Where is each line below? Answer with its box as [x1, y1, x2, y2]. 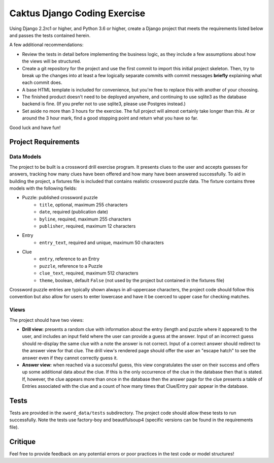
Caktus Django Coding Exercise [9, 8, 146, 19]
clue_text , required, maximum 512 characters [39, 270, 139, 276]
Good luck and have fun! [9, 125, 61, 131]
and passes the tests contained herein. [9, 32, 91, 38]
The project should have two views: [9, 317, 84, 323]
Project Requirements [9, 138, 80, 146]
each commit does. [22, 79, 62, 86]
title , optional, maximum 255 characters [39, 201, 128, 208]
